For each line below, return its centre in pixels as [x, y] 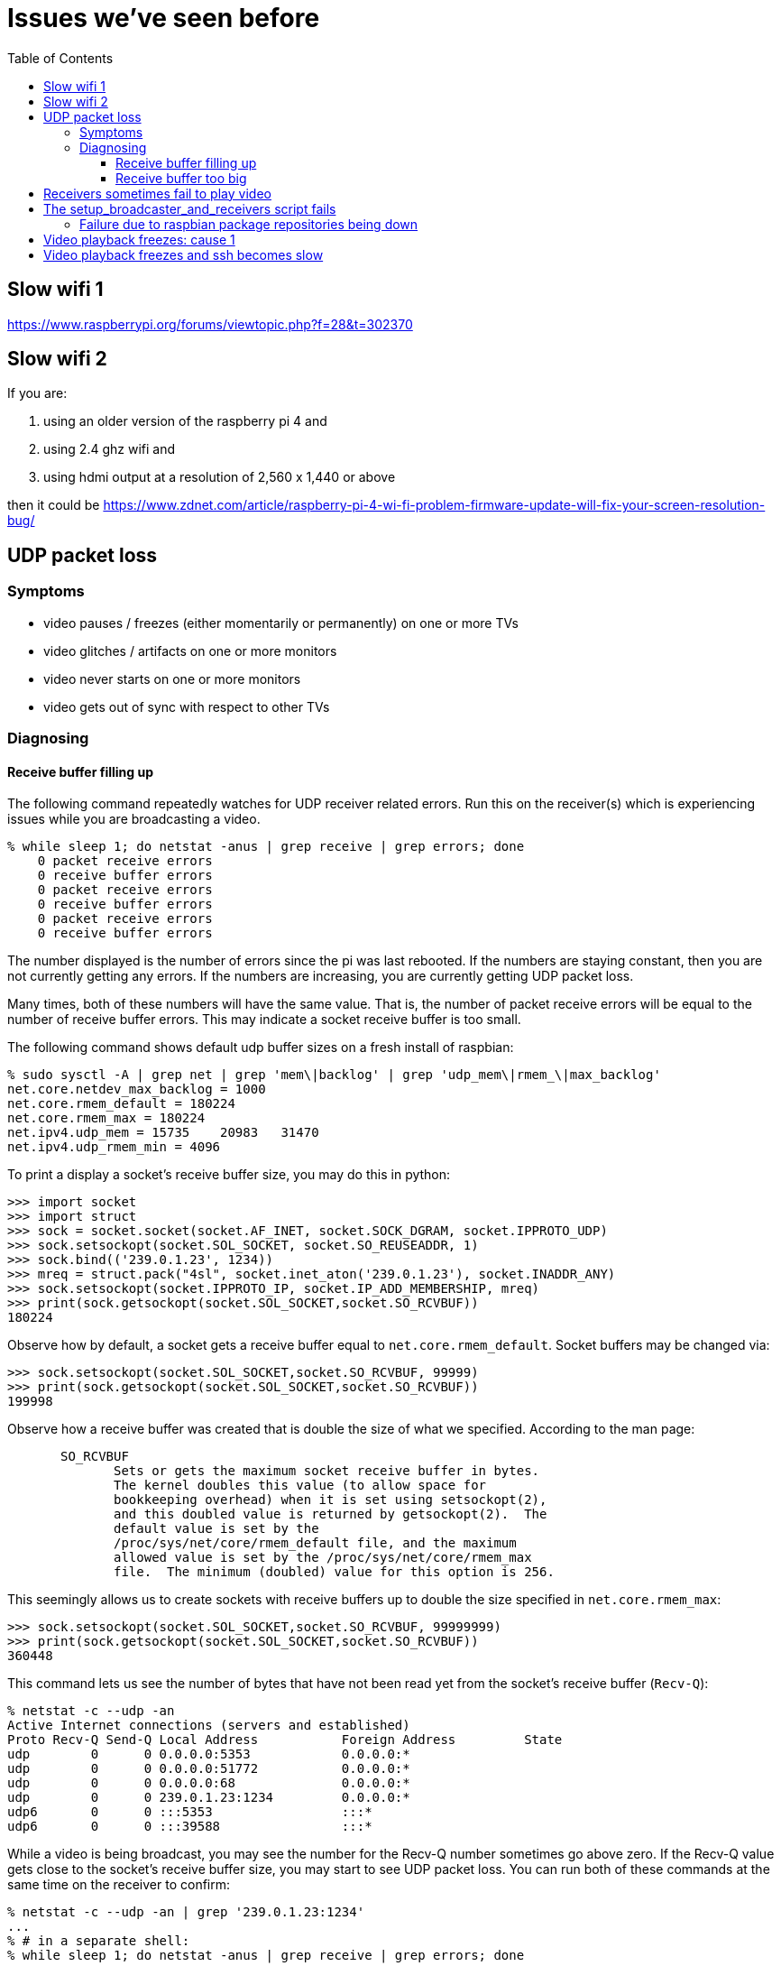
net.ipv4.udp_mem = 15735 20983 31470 [163, 1133]
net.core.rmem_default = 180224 [121, 1104]
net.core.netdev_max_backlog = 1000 [137, 1089]
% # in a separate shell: [99, 1941]
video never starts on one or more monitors [172, 678]
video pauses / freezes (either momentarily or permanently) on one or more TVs [281, 623]
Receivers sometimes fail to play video [157, 193]
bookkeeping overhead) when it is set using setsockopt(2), [331, 1500]
